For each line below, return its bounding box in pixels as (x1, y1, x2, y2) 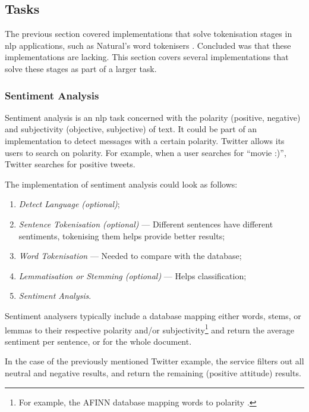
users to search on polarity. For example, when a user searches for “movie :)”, (5, 146, 286, 158)
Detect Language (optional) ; (18, 198, 120, 210)
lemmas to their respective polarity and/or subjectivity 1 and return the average (5, 322, 295, 336)
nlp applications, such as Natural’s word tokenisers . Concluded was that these (5, 39, 291, 51)
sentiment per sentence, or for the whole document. (5, 335, 192, 347)
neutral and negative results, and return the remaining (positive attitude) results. (5, 366, 301, 379)
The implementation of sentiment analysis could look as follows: (5, 177, 238, 190)
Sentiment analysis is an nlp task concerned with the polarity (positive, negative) (5, 111, 301, 123)
